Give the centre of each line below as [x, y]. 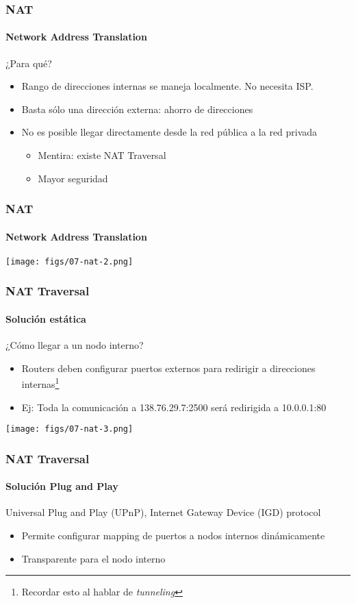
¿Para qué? [29, 63]
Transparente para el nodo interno [93, 558]
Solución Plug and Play [62, 486]
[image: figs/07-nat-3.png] [69, 429]
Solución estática [46, 318]
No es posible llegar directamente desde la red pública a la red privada [169, 132]
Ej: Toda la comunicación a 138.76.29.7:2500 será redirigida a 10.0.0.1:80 [174, 407]
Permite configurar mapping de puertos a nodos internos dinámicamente [173, 536]
